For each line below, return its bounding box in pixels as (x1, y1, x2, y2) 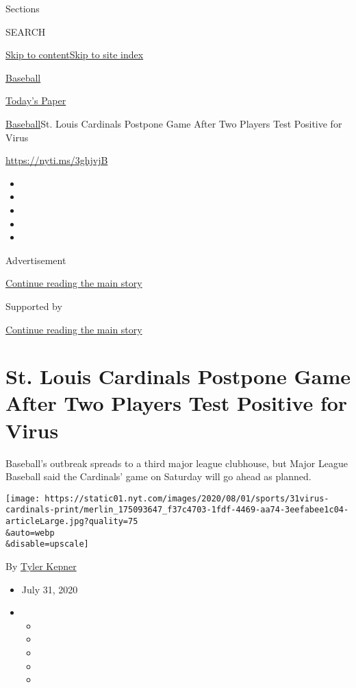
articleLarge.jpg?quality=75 (5, 517, 138, 527)
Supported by (5, 298, 62, 313)
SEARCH (5, 24, 46, 38)
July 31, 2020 (21, 582, 78, 596)
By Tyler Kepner (5, 559, 77, 573)
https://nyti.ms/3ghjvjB (5, 153, 108, 167)
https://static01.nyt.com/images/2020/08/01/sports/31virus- (44, 493, 329, 503)
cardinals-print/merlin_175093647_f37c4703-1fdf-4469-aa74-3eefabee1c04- (5, 505, 349, 515)
